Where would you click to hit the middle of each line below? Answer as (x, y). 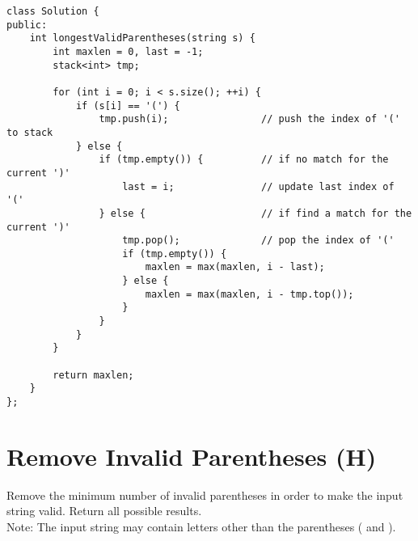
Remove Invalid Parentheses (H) (192, 456)
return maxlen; (93, 375)
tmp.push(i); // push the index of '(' (249, 119)
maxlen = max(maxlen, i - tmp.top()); (249, 294)
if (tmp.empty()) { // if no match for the (244, 160)
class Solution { (53, 11)
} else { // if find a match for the (255, 213)
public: (27, 25)
